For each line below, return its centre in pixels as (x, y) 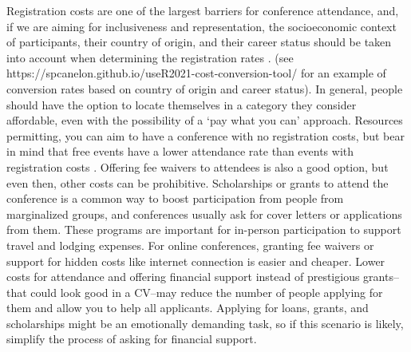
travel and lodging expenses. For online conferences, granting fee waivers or (190, 245)
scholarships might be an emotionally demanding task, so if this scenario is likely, (205, 323)
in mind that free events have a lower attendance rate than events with (180, 151)
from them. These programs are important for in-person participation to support (204, 229)
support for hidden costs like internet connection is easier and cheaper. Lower (196, 261)
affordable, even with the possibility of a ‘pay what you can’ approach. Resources (205, 120)
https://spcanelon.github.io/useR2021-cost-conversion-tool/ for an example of (196, 73)
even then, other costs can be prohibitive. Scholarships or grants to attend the (198, 182)
